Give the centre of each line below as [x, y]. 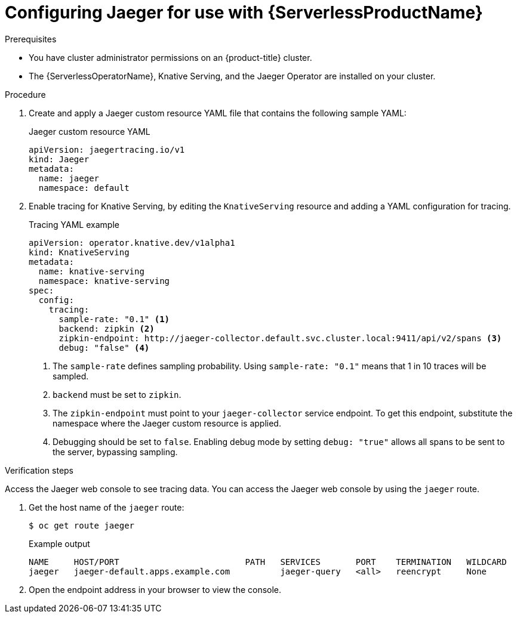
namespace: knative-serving [104, 281]
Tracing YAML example [74, 224]
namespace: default [84, 188]
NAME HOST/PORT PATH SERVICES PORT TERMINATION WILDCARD [268, 562]
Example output [59, 543]
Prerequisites [31, 39]
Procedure [25, 94]
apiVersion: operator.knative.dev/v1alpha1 [132, 242]
